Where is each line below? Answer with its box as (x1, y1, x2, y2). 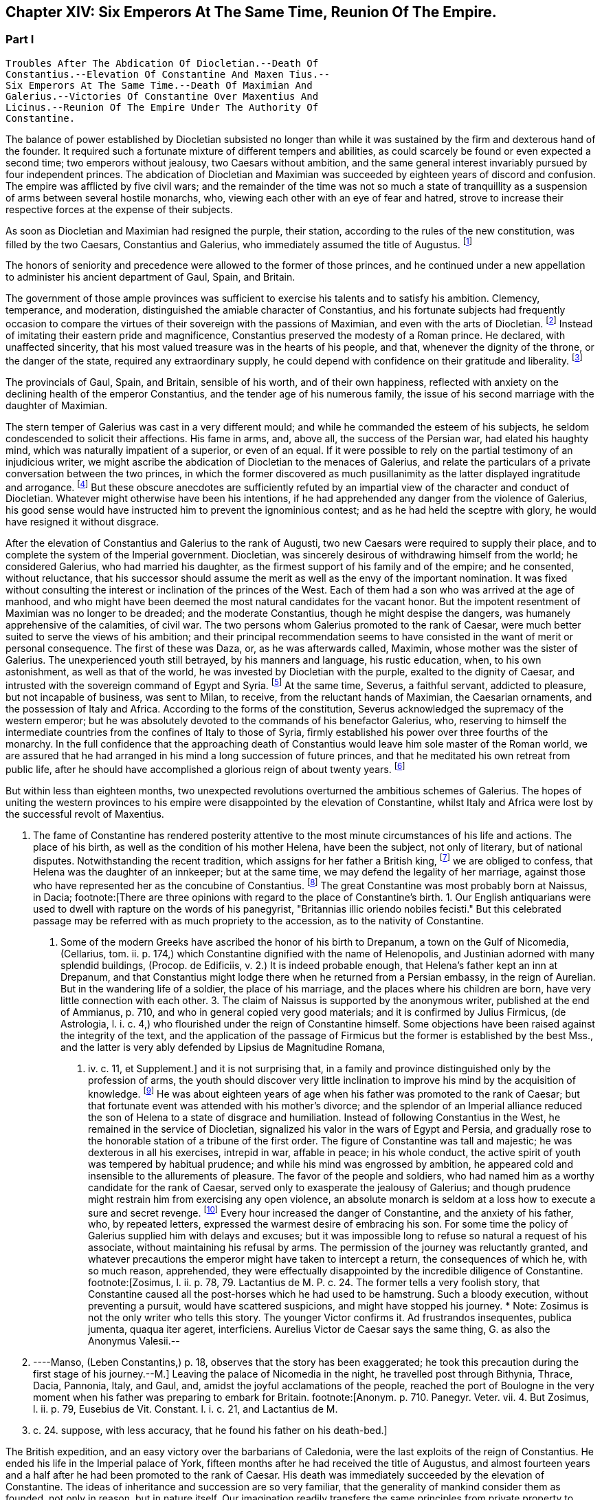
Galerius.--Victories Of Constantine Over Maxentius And (5, 90, 319, 102)
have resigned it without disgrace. (5, 516, 159, 528)
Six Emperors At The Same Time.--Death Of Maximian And (5, 79, 313, 91)
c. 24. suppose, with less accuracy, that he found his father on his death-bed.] (33, 1424, 388, 1437)
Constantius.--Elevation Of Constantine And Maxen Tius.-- (5, 68, 331, 80)
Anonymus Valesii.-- (88, 1335, 180, 1347)
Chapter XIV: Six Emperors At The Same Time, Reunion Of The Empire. (5, 3, 497, 21)
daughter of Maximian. (5, 399, 108, 411)
